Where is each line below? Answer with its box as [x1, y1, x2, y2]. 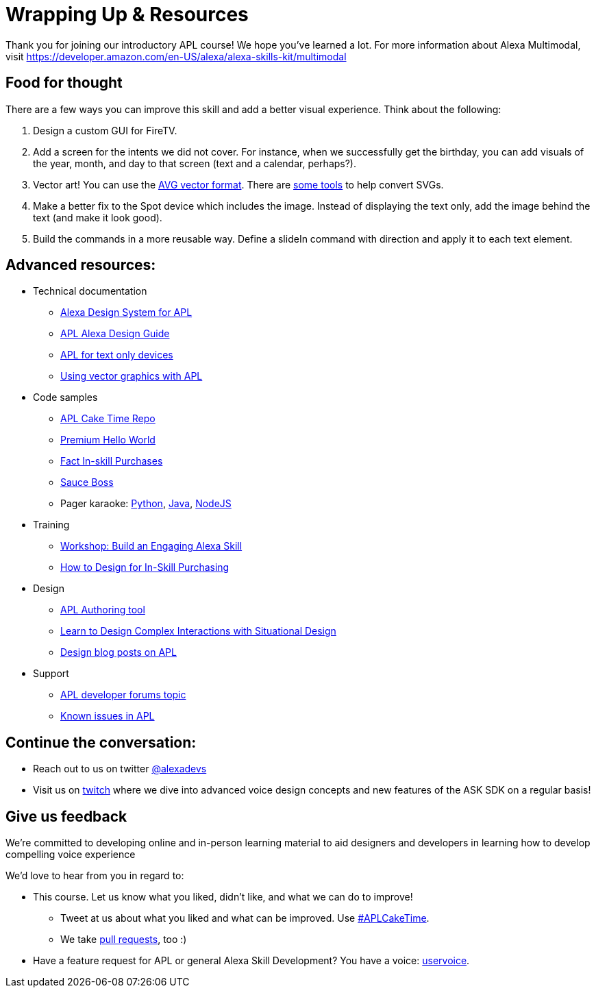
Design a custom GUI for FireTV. [33, 124, 177, 136]
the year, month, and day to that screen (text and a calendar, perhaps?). [33, 157, 357, 169]
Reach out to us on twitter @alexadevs [33, 763, 207, 775]
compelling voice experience [5, 848, 136, 861]
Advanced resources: [5, 256, 156, 274]
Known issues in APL [60, 710, 155, 722]
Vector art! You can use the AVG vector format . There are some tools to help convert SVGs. [33, 178, 444, 191]
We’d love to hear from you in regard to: [5, 870, 184, 882]
